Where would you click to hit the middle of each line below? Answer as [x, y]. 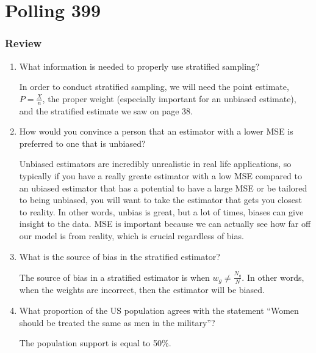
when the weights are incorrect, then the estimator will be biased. [142, 290]
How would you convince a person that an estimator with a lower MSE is [156, 131]
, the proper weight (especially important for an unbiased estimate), [169, 98]
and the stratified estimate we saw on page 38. [106, 110]
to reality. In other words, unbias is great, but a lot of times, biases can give [161, 211]
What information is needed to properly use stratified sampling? [139, 66]
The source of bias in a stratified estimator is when [114, 277]
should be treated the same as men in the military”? [117, 322]
